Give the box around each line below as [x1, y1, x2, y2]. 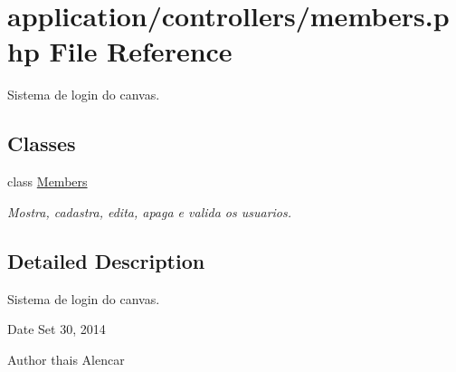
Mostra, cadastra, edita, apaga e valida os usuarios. [7, 202, 292, 221]
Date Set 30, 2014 [7, 320, 106, 339]
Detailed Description [7, 246, 205, 274]
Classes [7, 129, 76, 157]
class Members [7, 172, 88, 191]
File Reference [49, 33, 233, 70]
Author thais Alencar [7, 349, 125, 368]
